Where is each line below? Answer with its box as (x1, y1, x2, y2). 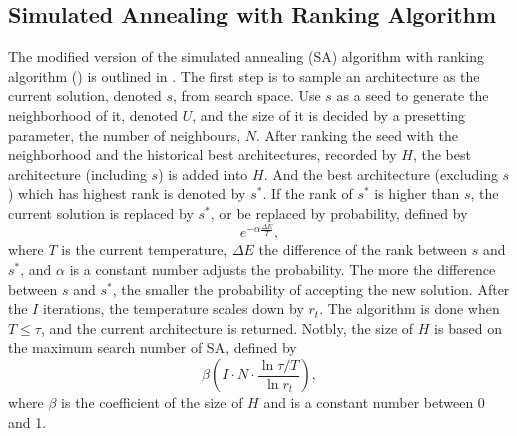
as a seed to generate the (336, 85, 489, 106)
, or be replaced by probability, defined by (210, 202, 468, 223)
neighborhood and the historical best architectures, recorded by (8, 144, 397, 165)
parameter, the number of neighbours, (8, 124, 241, 145)
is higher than (374, 183, 460, 204)
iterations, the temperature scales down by (42, 298, 304, 319)
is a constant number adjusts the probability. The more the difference (69, 259, 496, 280)
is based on (434, 317, 502, 338)
